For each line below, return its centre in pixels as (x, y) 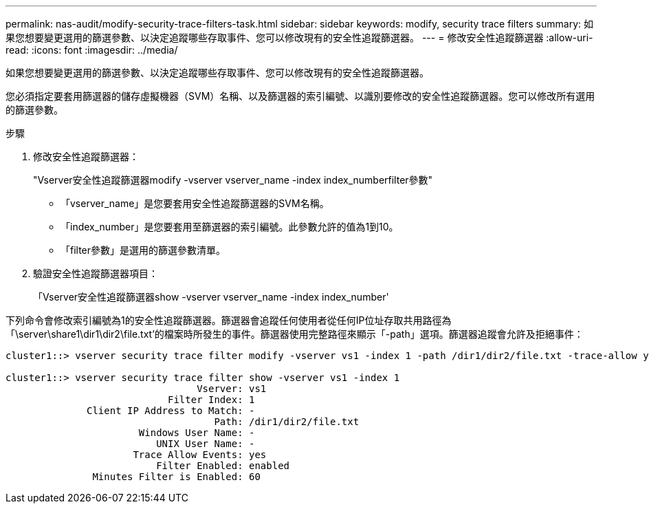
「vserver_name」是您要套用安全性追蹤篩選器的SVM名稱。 (195, 203)
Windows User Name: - (197, 433)
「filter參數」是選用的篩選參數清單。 (143, 250)
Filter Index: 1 (211, 400)
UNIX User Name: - (206, 444)
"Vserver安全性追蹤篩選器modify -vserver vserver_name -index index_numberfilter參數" (233, 180)
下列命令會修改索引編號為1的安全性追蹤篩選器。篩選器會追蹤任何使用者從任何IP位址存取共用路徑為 (229, 320)
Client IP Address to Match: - (171, 411)
